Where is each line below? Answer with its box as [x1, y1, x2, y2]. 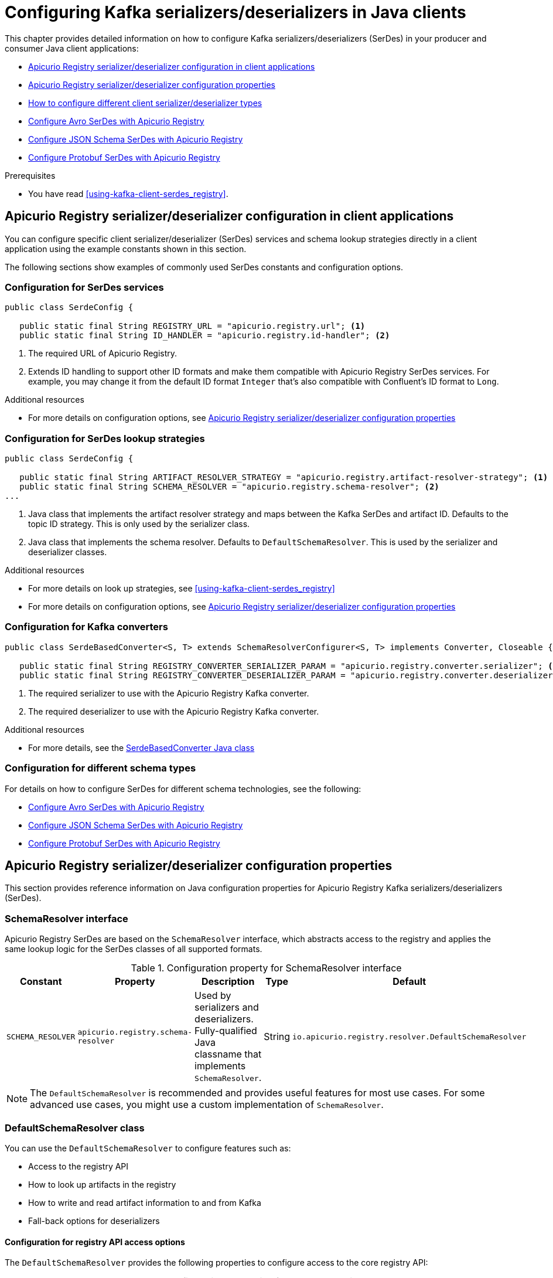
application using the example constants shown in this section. [5, 243, 247, 254]
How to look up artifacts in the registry [28, 1179, 176, 1189]
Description [201, 976, 255, 988]
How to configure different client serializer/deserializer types [28, 97, 262, 108]
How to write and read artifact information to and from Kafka [28, 1197, 261, 1208]
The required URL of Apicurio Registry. [28, 348, 177, 359]
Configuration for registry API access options [5, 1236, 185, 1247]
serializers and [194, 1001, 259, 1014]
